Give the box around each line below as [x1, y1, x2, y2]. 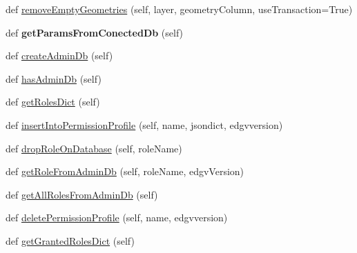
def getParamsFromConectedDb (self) [6, 25, 184, 39]
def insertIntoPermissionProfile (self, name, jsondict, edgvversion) [6, 117, 283, 132]
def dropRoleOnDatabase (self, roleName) [6, 141, 182, 155]
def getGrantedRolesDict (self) [6, 233, 135, 247]
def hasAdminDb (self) [6, 71, 102, 85]
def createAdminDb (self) [6, 48, 113, 63]
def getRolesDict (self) [6, 94, 100, 109]
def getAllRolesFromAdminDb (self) [6, 187, 158, 201]
